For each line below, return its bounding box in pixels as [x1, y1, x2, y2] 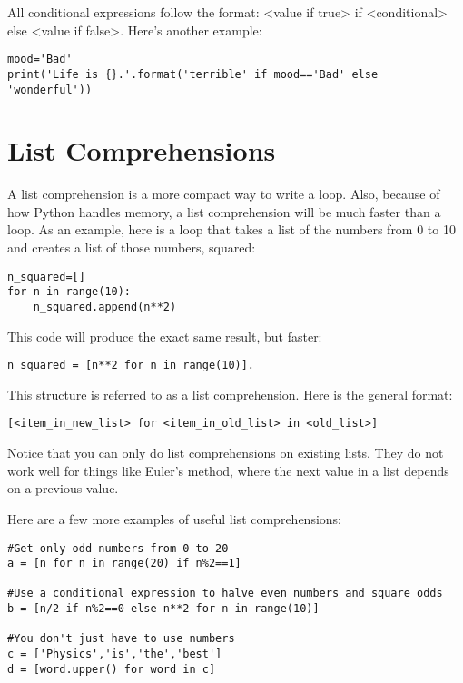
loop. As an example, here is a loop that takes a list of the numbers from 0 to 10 [7, 220, 456, 239]
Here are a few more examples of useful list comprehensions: [7, 509, 341, 528]
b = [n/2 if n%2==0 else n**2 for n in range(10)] [7, 602, 320, 616]
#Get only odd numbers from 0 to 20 [7, 541, 229, 555]
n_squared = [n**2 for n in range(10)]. [7, 359, 255, 372]
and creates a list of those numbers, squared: [7, 238, 256, 257]
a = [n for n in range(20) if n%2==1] [7, 557, 241, 570]
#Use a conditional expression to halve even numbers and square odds [7, 587, 443, 600]
